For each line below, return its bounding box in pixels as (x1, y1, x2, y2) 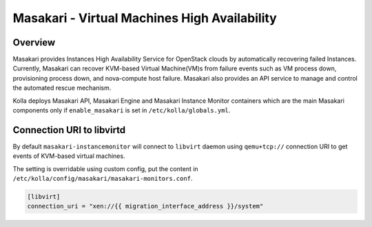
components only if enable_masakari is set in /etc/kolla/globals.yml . (12, 106, 231, 115)
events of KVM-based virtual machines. (12, 152, 125, 160)
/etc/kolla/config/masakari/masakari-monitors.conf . (12, 175, 193, 183)
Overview (12, 37, 56, 48)
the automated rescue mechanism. (12, 83, 112, 92)
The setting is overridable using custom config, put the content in (12, 164, 199, 172)
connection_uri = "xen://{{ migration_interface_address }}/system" (27, 202, 264, 210)
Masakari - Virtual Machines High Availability (12, 10, 277, 26)
